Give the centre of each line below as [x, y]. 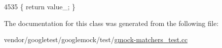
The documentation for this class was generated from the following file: [111, 23]
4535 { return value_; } [40, 6]
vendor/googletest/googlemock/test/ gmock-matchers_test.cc [96, 39]
